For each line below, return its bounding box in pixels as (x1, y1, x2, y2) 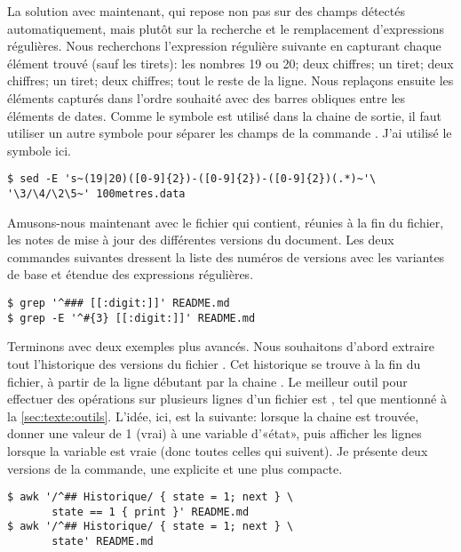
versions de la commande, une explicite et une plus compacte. (7, 459, 343, 477)
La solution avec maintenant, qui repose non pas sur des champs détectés (7, 2, 405, 20)
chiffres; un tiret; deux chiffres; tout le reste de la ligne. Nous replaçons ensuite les (7, 71, 454, 90)
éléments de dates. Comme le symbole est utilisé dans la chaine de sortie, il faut (7, 106, 441, 124)
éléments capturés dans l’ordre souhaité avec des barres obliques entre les (7, 88, 406, 107)
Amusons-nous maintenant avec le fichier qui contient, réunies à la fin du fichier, (7, 212, 444, 231)
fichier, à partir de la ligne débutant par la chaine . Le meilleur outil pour (7, 372, 408, 390)
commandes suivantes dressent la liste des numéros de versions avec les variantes (7, 247, 445, 266)
